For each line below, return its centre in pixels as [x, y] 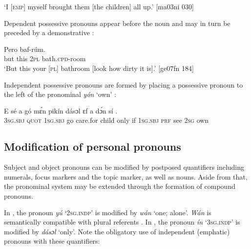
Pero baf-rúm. [25, 49]
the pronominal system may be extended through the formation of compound [120, 186]
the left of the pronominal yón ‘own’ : [60, 94]
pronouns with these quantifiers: [52, 241]
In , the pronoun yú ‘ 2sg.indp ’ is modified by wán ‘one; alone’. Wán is [108, 212]
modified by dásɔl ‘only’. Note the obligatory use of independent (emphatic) [117, 231]
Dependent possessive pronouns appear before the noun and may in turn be [117, 23]
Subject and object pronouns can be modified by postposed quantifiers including [124, 167]
